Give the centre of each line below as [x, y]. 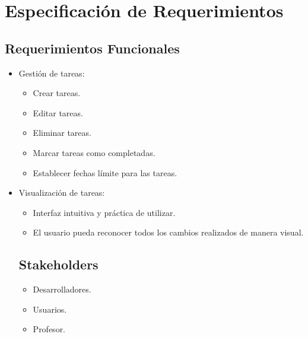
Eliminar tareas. [62, 133]
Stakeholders [58, 264]
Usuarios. [50, 309]
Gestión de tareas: [52, 73]
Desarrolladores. [62, 289]
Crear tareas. [57, 93]
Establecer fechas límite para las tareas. [105, 172]
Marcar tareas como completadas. [94, 152]
